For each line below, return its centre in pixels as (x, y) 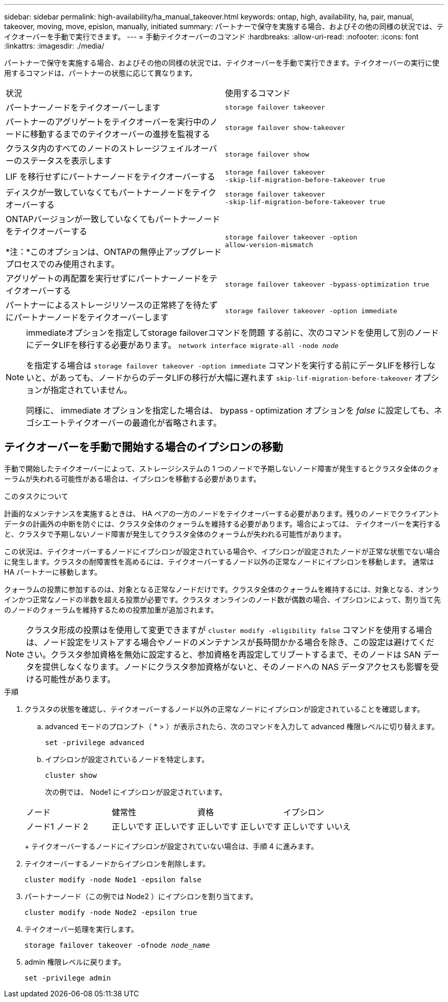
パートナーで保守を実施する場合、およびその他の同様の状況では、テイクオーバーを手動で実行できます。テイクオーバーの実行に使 (222, 63)
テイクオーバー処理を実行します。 (82, 929)
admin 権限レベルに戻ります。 (75, 962)
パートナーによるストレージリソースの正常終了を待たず (112, 305)
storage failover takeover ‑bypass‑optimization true (327, 284)
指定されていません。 (92, 390)
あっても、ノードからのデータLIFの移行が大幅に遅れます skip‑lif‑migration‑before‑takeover (235, 378)
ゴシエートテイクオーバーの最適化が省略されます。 (124, 423)
